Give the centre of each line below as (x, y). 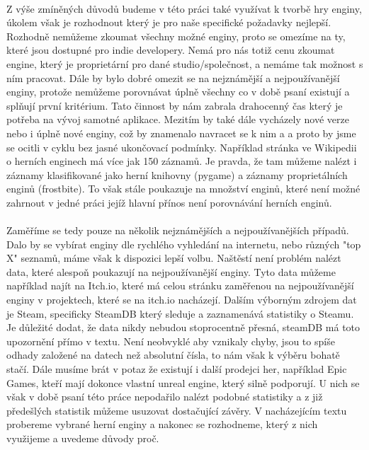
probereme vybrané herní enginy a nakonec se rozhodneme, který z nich (162, 424)
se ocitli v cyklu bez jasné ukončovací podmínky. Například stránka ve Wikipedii (182, 147)
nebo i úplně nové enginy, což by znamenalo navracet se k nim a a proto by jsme (181, 133)
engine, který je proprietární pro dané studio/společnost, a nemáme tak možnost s (185, 63)
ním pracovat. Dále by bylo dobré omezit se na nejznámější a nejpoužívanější (173, 77)
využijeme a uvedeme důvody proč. (83, 438)
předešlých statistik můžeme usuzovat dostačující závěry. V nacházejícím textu (177, 410)
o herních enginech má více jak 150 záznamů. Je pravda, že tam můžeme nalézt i (182, 161)
